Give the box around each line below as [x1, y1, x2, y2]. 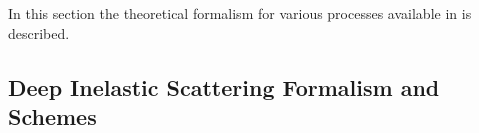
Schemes [8, 100, 97, 131]
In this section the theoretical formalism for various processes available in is [8, 3, 472, 23]
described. [8, 22, 70, 43]
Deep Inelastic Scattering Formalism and [8, 71, 440, 102]
